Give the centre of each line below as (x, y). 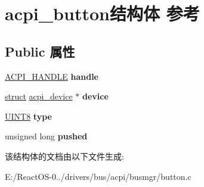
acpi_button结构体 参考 (102, 13)
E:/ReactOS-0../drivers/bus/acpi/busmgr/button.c (98, 176)
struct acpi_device (39, 96)
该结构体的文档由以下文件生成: (64, 156)
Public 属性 (40, 51)
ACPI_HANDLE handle (52, 76)
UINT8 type (28, 116)
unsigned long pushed (46, 136)
